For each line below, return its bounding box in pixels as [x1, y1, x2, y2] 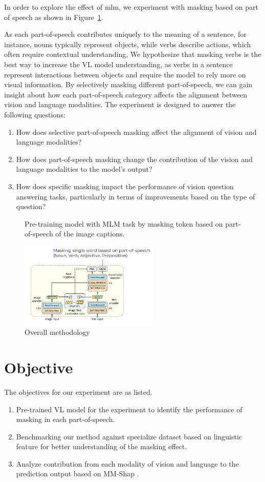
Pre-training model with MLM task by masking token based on [25, 218, 223, 229]
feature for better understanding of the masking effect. [16, 441, 187, 452]
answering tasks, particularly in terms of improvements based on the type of [16, 191, 255, 202]
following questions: [4, 109, 65, 119]
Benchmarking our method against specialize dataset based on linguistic [16, 431, 242, 441]
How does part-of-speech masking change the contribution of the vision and [16, 153, 253, 164]
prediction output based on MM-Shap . [16, 468, 139, 479]
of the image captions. [55, 228, 125, 239]
